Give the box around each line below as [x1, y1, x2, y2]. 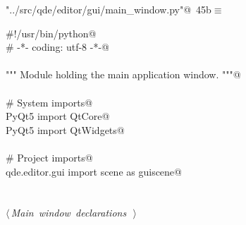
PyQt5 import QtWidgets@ [6, 122, 125, 137]
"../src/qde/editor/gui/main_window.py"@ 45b [6, 2, 211, 16]
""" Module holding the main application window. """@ [6, 67, 241, 82]
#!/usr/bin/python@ [6, 25, 97, 40]
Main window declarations [11, 205, 127, 220]
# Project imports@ [6, 150, 93, 164]
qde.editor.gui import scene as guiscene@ [6, 164, 182, 178]
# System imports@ [6, 95, 93, 109]
